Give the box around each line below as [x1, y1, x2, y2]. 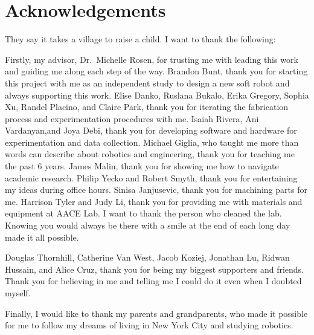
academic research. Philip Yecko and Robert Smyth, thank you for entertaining [5, 171, 298, 184]
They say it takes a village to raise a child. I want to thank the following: [5, 33, 276, 45]
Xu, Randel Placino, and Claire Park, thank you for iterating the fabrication [5, 100, 289, 113]
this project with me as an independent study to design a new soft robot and [5, 76, 290, 89]
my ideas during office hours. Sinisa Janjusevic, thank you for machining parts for [5, 183, 307, 196]
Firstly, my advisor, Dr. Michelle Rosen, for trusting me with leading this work [5, 53, 298, 65]
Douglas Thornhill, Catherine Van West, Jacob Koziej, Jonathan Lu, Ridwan [5, 251, 290, 264]
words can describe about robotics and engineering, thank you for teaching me [5, 148, 295, 160]
